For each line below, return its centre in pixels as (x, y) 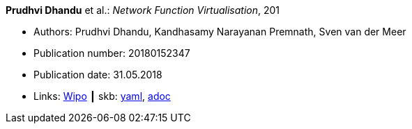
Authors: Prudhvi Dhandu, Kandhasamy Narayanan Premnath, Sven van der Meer (220, 32)
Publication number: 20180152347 (112, 53)
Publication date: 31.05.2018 (98, 75)
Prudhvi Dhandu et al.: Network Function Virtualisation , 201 (143, 10)
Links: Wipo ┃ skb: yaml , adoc (102, 96)
